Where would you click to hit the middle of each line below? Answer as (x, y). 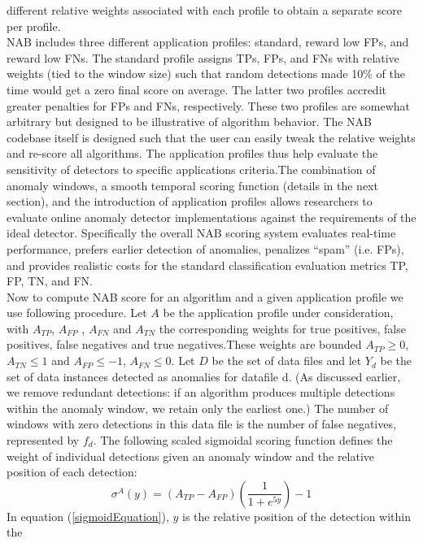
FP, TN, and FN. (50, 281)
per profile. (34, 26)
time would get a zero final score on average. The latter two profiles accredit (196, 89)
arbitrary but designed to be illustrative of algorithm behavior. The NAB (190, 122)
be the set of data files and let (287, 361)
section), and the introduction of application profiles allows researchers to (190, 201)
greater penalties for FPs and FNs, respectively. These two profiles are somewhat (208, 105)
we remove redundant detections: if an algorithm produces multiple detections (201, 392)
